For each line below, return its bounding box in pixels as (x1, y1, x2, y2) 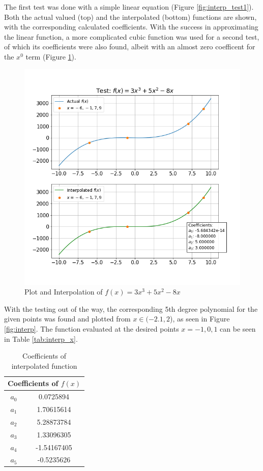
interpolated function (11, 360, 77, 371)
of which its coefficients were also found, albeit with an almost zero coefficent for (4, 41, 255, 52)
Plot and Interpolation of (24, 286, 103, 297)
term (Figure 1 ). (25, 51, 76, 62)
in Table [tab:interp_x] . (4, 333, 78, 344)
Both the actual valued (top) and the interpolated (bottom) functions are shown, (4, 11, 257, 22)
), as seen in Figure (170, 313, 230, 324)
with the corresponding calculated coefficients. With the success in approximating (4, 21, 258, 32)
